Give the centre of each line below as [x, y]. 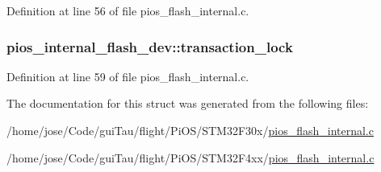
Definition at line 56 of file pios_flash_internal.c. [128, 10]
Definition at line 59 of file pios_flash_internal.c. [128, 76]
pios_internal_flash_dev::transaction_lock [150, 46]
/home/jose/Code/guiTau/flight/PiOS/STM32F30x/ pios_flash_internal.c [190, 130]
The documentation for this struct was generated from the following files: [188, 103]
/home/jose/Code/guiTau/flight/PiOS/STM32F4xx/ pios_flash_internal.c [190, 157]
